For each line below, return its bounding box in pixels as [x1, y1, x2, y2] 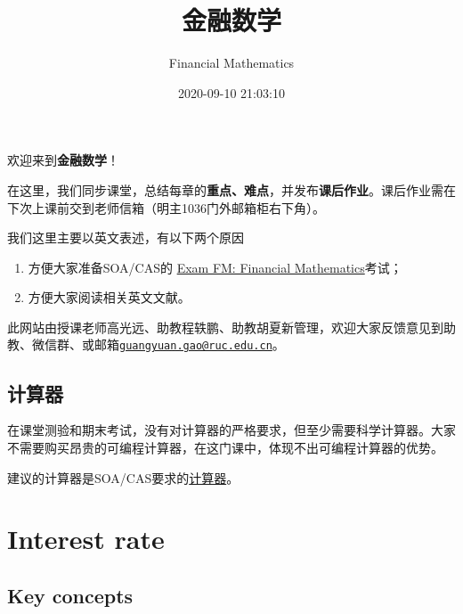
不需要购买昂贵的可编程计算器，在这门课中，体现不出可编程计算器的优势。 [7, 438, 443, 456]
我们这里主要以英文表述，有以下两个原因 [7, 228, 244, 247]
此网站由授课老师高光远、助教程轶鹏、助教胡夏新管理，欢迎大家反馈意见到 [7, 317, 443, 336]
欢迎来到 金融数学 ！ [7, 151, 119, 169]
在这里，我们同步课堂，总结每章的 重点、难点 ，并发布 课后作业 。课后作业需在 [7, 180, 456, 199]
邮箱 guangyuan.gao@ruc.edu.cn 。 [93, 335, 285, 354]
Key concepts [7, 581, 134, 609]
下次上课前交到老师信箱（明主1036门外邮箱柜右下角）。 [7, 198, 325, 217]
